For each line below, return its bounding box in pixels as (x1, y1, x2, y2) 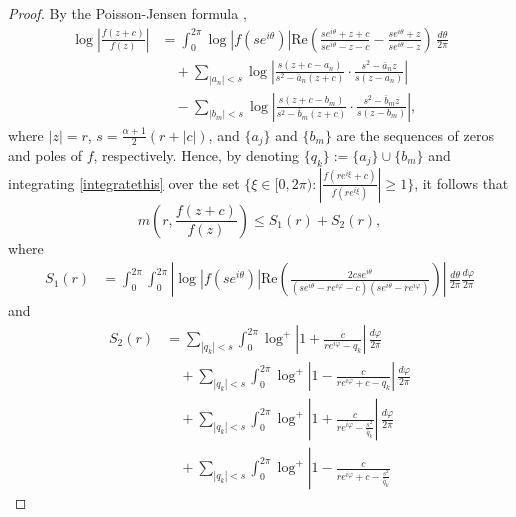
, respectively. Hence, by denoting (93, 145, 299, 165)
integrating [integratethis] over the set (8, 172, 240, 193)
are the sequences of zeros (336, 124, 494, 145)
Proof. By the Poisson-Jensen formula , (8, 3, 247, 23)
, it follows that (414, 172, 509, 193)
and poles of (8, 145, 82, 165)
